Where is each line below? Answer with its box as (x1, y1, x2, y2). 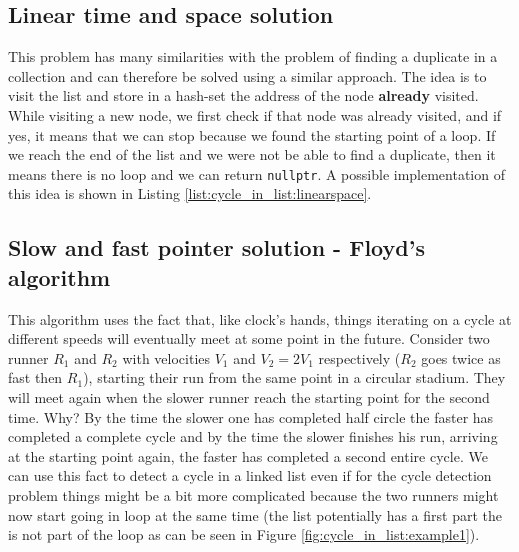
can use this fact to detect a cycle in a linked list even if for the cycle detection (8, 465, 492, 486)
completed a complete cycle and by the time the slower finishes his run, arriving (8, 426, 498, 447)
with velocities (122, 347, 211, 368)
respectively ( (318, 347, 401, 368)
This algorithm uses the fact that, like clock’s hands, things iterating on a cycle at (8, 308, 512, 329)
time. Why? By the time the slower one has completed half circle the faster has (8, 406, 494, 427)
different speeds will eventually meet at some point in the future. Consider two (8, 328, 490, 349)
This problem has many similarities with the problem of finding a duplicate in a (8, 46, 498, 67)
